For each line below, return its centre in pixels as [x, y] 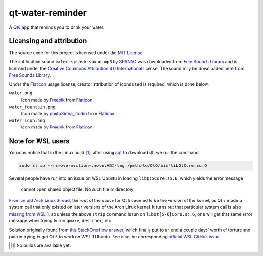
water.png [21, 93]
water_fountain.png [32, 107]
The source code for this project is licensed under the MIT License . [76, 53]
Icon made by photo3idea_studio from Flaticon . [69, 113]
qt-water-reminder [48, 13]
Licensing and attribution [48, 41]
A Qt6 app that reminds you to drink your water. [57, 27]
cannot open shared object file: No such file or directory [77, 189]
